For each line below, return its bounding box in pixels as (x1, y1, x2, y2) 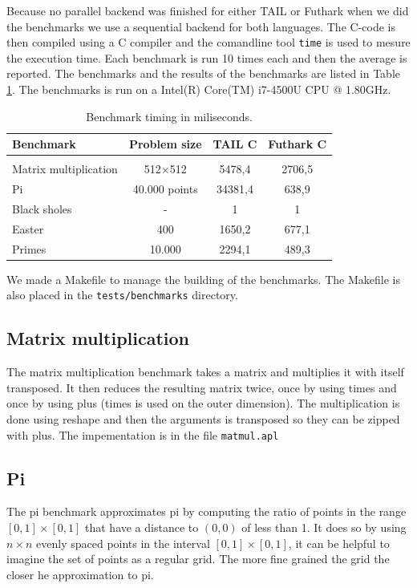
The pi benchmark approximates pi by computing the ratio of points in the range (6, 503, 407, 520)
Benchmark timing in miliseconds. (86, 107, 253, 124)
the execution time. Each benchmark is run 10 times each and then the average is (6, 49, 407, 66)
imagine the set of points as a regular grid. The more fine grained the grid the (6, 550, 390, 567)
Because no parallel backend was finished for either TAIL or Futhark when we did (6, 2, 409, 18)
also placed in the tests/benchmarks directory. (6, 286, 238, 303)
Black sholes (12, 201, 72, 217)
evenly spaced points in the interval (36, 534, 210, 551)
